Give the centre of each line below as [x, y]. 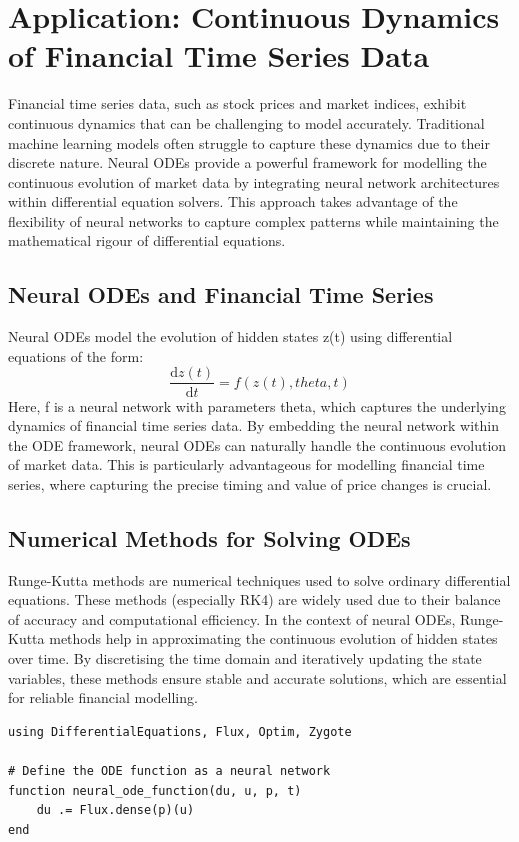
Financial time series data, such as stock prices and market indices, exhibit [237, 103]
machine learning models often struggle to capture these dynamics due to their [249, 142]
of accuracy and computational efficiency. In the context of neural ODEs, [232, 618]
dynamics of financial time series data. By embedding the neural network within [253, 425]
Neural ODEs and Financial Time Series [221, 294]
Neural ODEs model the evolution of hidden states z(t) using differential [230, 336]
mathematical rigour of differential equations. [147, 240]
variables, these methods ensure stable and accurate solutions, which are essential [257, 677]
